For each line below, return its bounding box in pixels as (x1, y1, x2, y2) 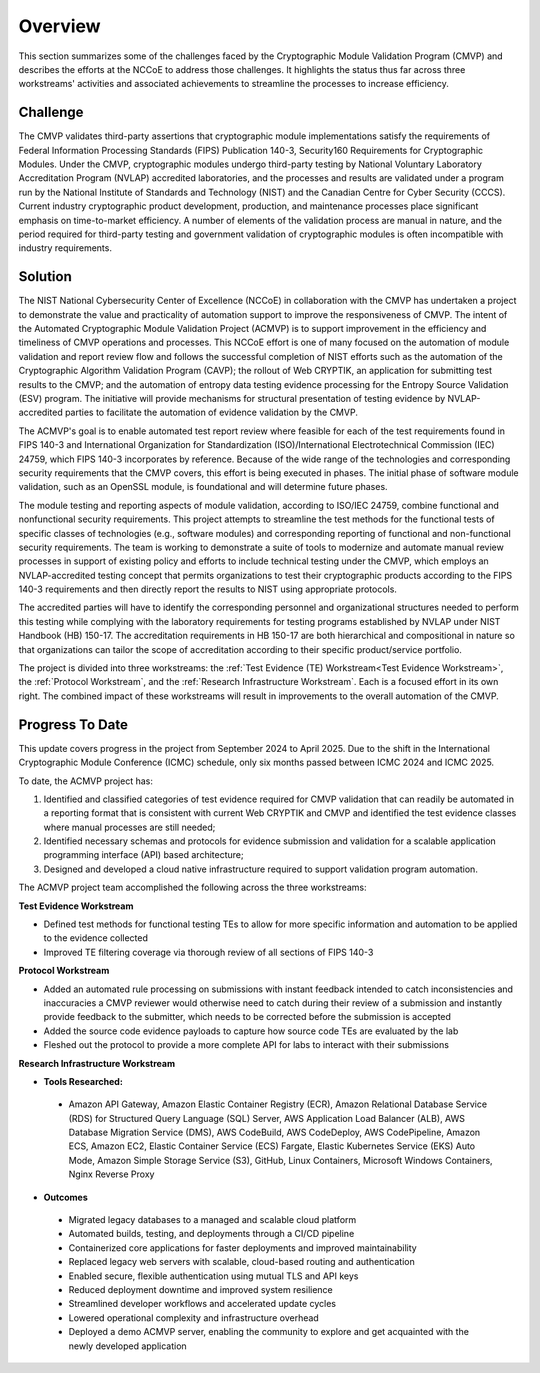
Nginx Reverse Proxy (68, 1168, 155, 1180)
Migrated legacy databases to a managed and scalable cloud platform (68, 1214, 357, 1226)
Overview (18, 15, 101, 37)
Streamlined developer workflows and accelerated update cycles (68, 1298, 337, 1310)
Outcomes (43, 1191, 89, 1203)
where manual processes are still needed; (43, 821, 216, 833)
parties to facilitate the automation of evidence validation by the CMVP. (65, 406, 359, 419)
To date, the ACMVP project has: (18, 775, 154, 787)
